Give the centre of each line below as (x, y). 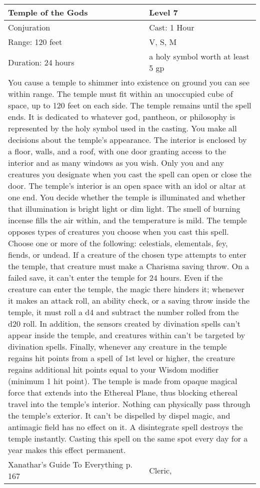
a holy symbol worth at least (199, 56)
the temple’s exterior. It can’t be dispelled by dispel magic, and (119, 415)
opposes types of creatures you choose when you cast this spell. (118, 232)
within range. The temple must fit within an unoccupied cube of (120, 94)
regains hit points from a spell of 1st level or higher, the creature (121, 358)
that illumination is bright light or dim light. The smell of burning (124, 209)
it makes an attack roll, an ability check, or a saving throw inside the (129, 300)
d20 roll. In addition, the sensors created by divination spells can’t (124, 323)
